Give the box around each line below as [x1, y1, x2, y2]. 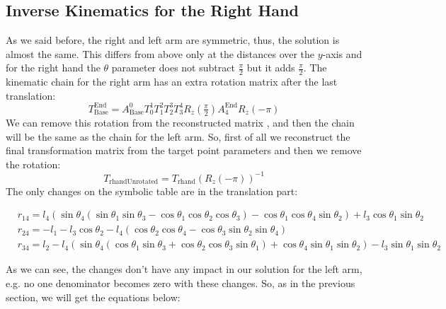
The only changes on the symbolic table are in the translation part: [6, 183, 298, 198]
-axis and [322, 46, 362, 61]
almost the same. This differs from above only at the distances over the [6, 46, 315, 61]
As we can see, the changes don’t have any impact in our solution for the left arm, [6, 262, 362, 276]
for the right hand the [6, 60, 101, 75]
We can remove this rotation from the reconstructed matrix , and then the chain [6, 115, 355, 129]
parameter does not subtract [111, 60, 235, 75]
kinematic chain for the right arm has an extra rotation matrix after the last [6, 74, 338, 89]
